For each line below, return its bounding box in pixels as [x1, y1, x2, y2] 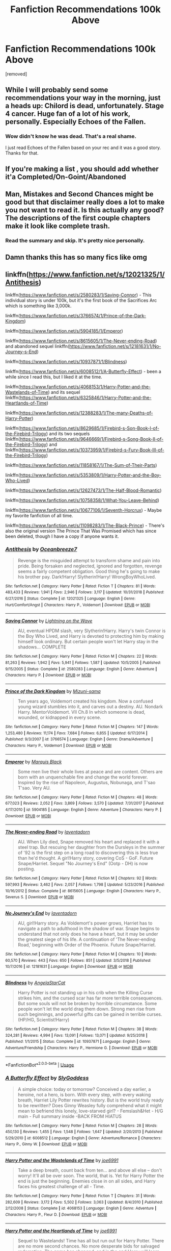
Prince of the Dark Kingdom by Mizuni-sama [5, 688, 101, 694]
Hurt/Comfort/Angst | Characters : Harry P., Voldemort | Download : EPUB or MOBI [5, 602, 151, 608]
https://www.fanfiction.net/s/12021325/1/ [28, 270, 165, 279]
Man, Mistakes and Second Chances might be [5, 190, 154, 198]
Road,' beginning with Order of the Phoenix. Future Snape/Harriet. [17, 941, 156, 947]
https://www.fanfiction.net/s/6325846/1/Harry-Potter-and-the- [19, 394, 152, 401]
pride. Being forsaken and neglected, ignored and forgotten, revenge [17, 563, 162, 569]
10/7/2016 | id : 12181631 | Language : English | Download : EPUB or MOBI [5, 964, 133, 969]
